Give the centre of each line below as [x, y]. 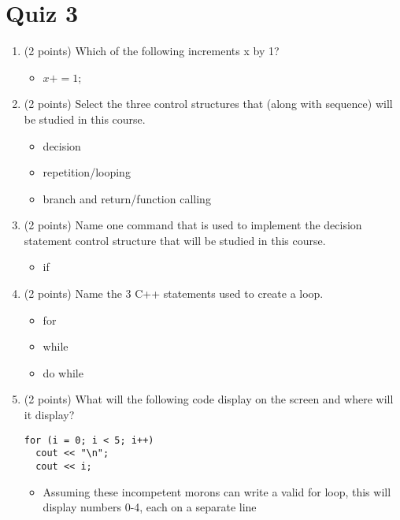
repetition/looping [87, 172]
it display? [49, 415]
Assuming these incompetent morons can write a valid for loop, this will [217, 491]
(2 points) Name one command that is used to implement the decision [193, 225]
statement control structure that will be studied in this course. [175, 240]
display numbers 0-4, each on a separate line [150, 507]
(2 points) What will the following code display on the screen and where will [209, 399]
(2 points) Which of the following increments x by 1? [152, 51]
